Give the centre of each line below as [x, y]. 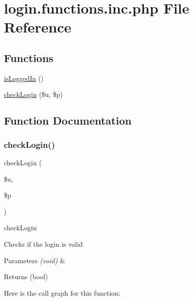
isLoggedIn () [24, 78]
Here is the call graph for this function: [62, 293]
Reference [38, 27]
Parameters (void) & [35, 260]
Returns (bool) [26, 277]
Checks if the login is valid [43, 244]
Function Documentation [68, 120]
